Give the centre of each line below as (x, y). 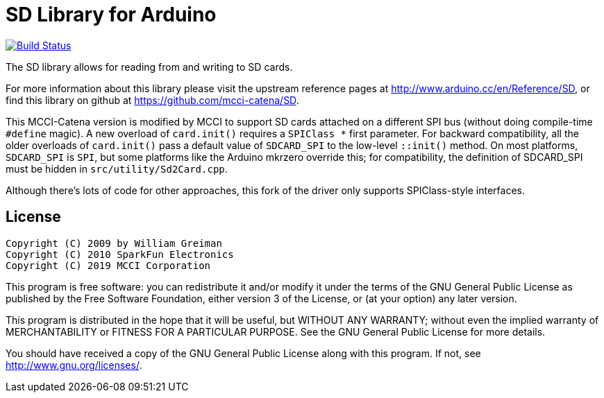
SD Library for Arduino (111, 15)
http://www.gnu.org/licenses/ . (74, 365)
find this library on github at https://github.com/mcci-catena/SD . (152, 100)
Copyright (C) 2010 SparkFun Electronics (120, 254)
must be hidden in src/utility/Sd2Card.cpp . (117, 168)
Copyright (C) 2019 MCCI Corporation (108, 265)
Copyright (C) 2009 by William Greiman (114, 243)
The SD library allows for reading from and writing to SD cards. (149, 67)
